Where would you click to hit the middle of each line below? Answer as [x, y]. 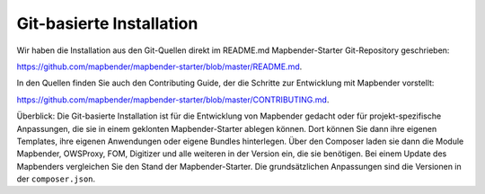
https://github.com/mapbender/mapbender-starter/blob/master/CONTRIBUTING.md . [173, 100]
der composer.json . [56, 179]
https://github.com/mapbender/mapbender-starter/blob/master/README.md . [159, 66]
